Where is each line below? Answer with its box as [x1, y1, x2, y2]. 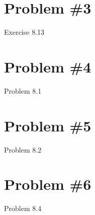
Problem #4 [4, 56, 91, 77]
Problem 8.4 [4, 203, 42, 213]
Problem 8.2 [4, 144, 42, 155]
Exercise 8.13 [4, 27, 45, 37]
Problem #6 [4, 174, 91, 194]
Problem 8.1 [4, 85, 42, 96]
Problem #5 [4, 115, 91, 135]
